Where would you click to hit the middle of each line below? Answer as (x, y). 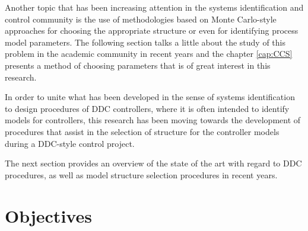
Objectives (48, 215)
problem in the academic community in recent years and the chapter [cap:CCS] (149, 54)
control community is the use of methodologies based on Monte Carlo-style (141, 19)
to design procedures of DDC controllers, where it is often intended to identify (147, 108)
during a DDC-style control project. (70, 143)
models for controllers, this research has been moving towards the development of (153, 120)
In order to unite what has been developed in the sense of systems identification (150, 97)
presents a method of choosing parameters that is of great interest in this (138, 65)
